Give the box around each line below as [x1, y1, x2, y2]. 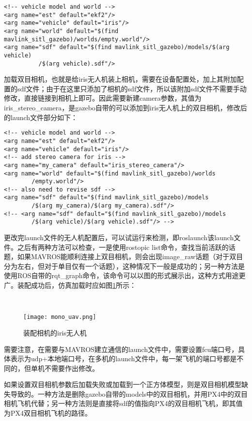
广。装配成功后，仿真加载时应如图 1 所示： [4, 280, 136, 290]
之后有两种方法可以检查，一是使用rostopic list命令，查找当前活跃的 [17, 242, 229, 252]
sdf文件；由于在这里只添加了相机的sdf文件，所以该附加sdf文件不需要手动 [17, 83, 247, 93]
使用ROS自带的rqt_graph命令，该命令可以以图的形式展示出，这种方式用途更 [4, 270, 246, 281]
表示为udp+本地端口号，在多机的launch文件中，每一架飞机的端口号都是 [10, 353, 237, 364]
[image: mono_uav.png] [23, 314, 96, 321]
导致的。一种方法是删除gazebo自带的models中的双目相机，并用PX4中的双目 [10, 388, 248, 399]
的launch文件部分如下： [4, 112, 78, 122]
